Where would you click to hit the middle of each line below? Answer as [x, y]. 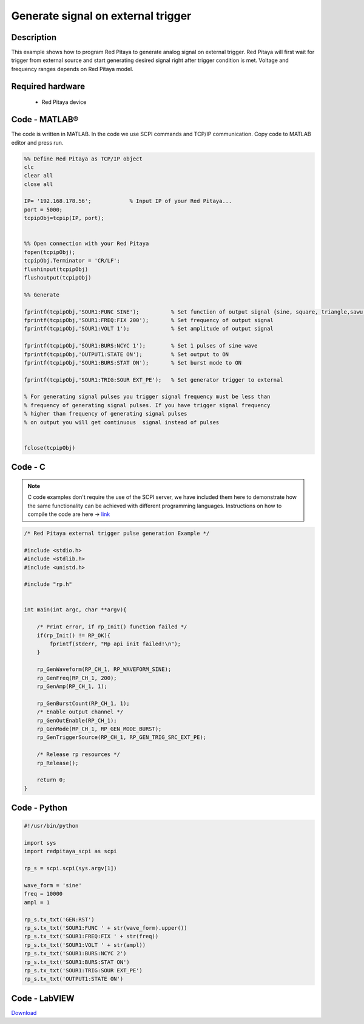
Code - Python [39, 808]
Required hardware [48, 86]
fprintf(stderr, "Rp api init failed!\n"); [115, 644]
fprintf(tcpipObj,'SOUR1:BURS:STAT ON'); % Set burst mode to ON [133, 363]
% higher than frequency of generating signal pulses [106, 414]
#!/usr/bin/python [51, 826]
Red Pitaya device [64, 102]
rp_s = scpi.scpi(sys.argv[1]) [71, 868]
